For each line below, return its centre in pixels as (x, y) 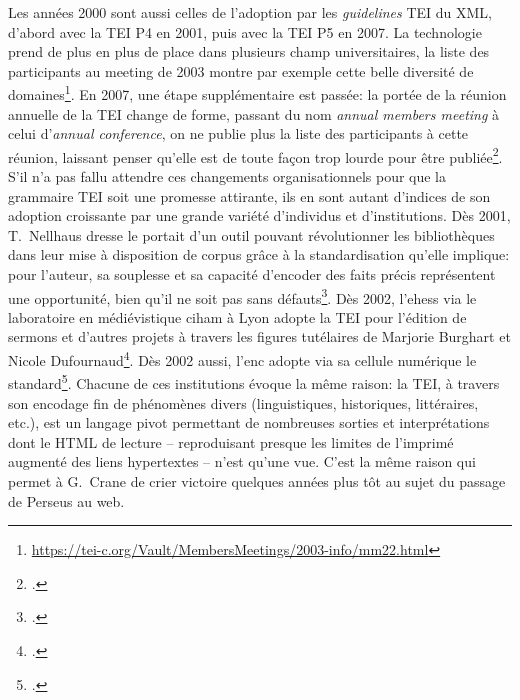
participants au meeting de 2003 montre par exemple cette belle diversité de (241, 70)
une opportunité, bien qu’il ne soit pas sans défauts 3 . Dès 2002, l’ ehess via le (242, 296)
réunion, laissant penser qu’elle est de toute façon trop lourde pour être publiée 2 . (255, 155)
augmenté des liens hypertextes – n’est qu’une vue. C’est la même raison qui (242, 461)
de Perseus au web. (66, 500)
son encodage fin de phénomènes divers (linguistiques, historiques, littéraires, (243, 402)
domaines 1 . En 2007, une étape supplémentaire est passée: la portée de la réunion (257, 93)
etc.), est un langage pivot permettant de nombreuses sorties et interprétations (249, 422)
